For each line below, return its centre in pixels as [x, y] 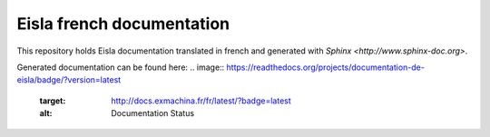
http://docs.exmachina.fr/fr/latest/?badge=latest [201, 101]
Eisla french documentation [123, 24]
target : [53, 101]
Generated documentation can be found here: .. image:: [121, 67]
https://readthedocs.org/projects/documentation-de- [326, 67]
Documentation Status [153, 113]
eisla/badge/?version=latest [69, 80]
